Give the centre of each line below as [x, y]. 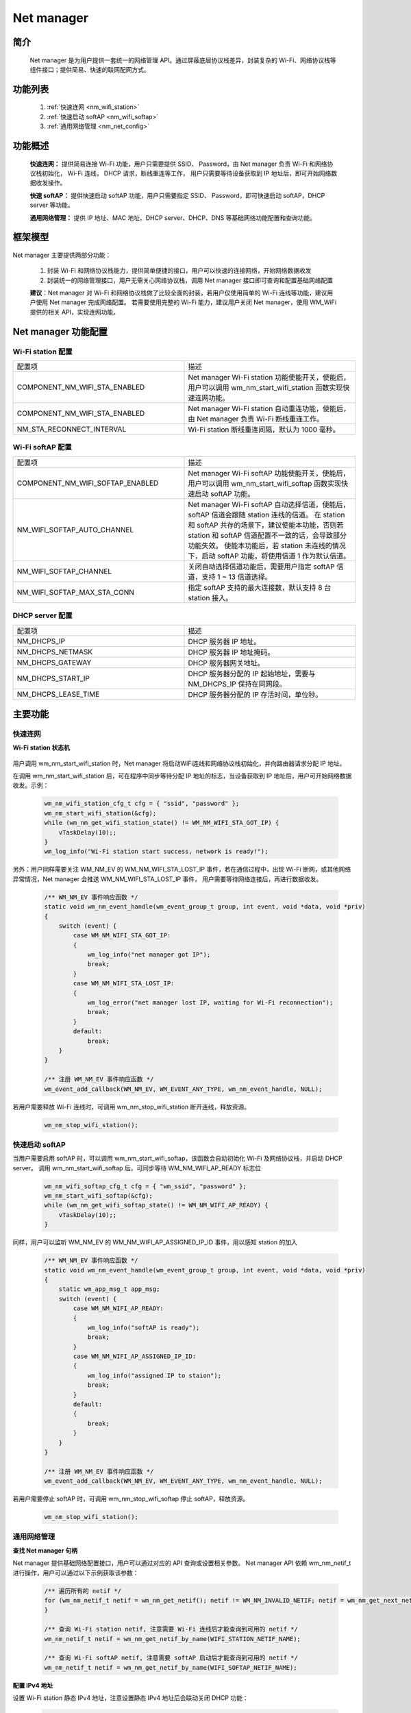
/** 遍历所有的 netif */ [83, 1591]
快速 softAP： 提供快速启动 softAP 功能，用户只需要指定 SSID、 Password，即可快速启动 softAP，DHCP [177, 195]
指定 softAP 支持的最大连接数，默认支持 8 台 [260, 587]
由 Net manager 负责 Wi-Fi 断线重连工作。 [256, 419]
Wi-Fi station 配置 [42, 352]
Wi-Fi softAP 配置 [42, 447]
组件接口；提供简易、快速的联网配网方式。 [90, 69]
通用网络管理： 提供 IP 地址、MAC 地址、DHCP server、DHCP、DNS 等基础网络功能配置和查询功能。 [173, 218]
